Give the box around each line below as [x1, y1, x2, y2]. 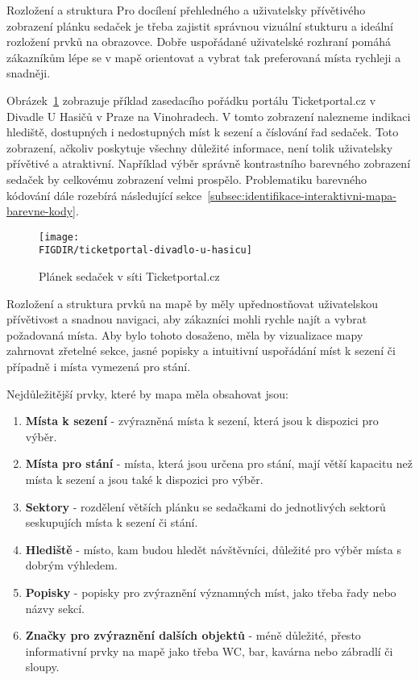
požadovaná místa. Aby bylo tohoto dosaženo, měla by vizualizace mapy [6, 326, 363, 343]
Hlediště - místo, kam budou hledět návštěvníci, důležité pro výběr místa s [25, 540, 401, 557]
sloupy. [25, 658, 60, 675]
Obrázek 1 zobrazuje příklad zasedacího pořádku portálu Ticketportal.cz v [6, 91, 376, 108]
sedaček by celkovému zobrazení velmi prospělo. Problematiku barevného [6, 170, 367, 187]
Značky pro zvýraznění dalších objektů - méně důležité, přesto [25, 627, 361, 644]
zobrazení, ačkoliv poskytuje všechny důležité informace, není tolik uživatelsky [6, 139, 393, 156]
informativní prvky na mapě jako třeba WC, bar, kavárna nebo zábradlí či [25, 642, 393, 659]
